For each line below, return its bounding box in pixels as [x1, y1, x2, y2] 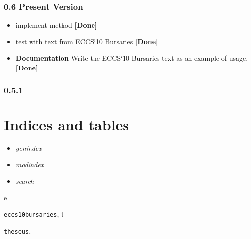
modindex [15, 159, 44, 170]
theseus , [4, 225, 31, 236]
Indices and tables [4, 114, 129, 134]
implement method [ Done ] [15, 20, 97, 30]
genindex [15, 142, 42, 153]
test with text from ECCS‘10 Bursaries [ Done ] [15, 36, 158, 46]
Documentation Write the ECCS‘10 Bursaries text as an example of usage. [15, 53, 248, 63]
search [15, 175, 34, 186]
